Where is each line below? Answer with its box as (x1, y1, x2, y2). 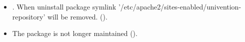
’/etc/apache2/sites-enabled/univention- (118, 1, 241, 11)
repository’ (12, 11, 45, 21)
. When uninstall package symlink (12, 1, 116, 11)
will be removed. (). (47, 11, 107, 21)
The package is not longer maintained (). (12, 28, 137, 38)
